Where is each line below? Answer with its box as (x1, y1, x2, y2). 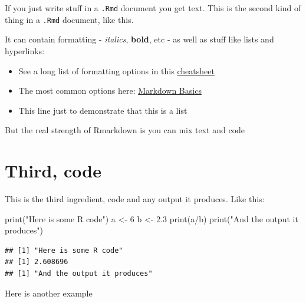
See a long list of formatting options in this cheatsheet (18, 64, 215, 77)
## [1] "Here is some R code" (5, 246, 123, 255)
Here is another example (5, 286, 93, 299)
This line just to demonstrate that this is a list (18, 104, 187, 116)
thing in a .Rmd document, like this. (5, 13, 134, 25)
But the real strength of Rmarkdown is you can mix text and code (5, 124, 245, 136)
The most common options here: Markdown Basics (18, 84, 202, 97)
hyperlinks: (5, 44, 45, 57)
